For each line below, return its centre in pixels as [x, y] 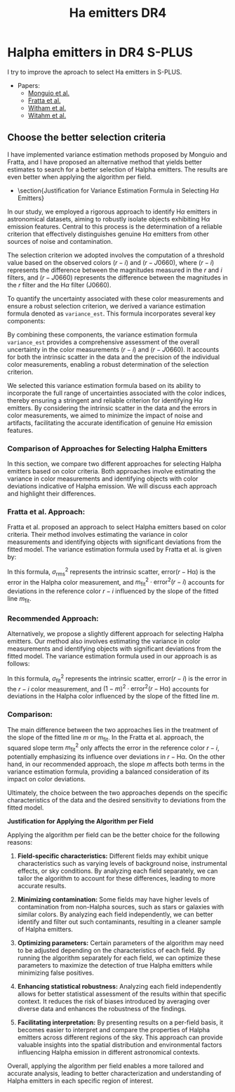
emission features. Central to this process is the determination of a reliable [115, 226]
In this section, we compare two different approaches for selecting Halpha [115, 464]
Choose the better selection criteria [87, 137]
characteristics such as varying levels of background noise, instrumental [122, 863]
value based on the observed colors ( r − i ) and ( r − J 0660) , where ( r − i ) [111, 262]
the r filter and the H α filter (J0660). [59, 285]
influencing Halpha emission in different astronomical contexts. [108, 1052]
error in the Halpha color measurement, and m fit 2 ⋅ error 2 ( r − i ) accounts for [116, 582]
